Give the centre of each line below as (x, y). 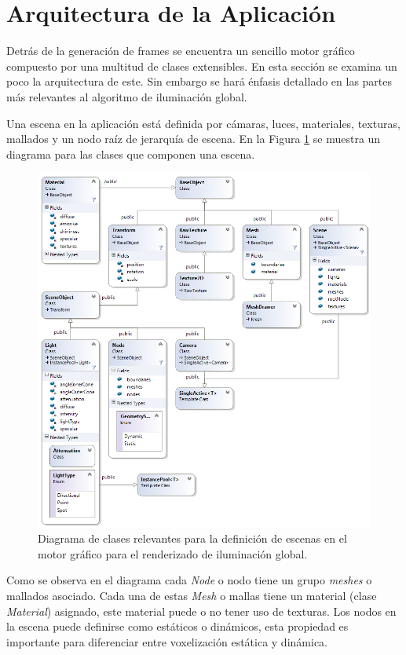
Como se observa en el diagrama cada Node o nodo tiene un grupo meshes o (189, 580)
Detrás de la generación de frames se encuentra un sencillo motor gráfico (181, 51)
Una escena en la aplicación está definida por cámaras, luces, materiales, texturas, (203, 123)
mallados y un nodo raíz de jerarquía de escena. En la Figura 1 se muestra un (194, 139)
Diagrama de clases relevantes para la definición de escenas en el (192, 538)
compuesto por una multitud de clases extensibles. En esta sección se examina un (202, 66)
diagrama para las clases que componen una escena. (131, 154)
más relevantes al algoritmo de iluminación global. (127, 96)
